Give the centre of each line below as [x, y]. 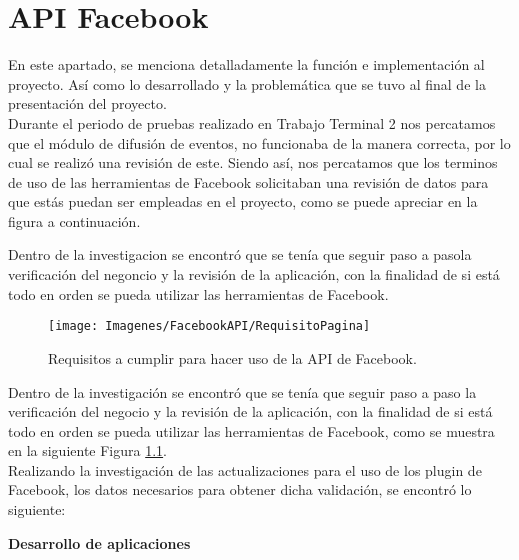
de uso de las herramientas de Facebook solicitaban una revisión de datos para [248, 181]
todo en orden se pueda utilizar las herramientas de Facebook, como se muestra [251, 430]
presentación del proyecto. [87, 103]
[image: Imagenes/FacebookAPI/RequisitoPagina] [209, 326]
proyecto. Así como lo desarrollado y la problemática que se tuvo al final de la [247, 83]
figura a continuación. [74, 220]
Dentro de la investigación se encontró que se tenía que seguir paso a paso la [242, 391]
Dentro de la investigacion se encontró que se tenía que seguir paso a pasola [240, 254]
